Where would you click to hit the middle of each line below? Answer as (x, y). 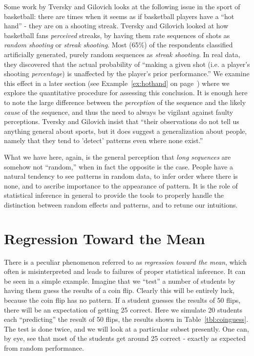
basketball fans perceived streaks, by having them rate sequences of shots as (117, 35)
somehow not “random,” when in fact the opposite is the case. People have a (119, 166)
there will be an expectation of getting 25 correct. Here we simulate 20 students (123, 309)
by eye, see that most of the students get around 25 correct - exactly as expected (125, 338)
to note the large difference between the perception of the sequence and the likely (125, 102)
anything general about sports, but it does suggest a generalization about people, (126, 131)
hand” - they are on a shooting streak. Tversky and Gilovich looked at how (116, 26)
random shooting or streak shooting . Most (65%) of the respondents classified (118, 45)
